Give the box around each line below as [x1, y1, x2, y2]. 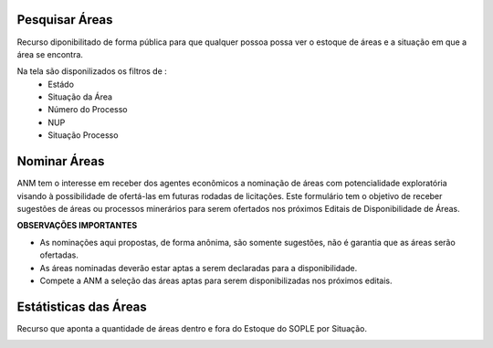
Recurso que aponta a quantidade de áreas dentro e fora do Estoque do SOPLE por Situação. [16, 322, 367, 333]
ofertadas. [39, 249, 79, 260]
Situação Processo [47, 130, 119, 141]
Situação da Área [47, 91, 113, 102]
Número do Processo [47, 104, 128, 115]
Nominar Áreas [16, 153, 105, 169]
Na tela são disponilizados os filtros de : [16, 66, 168, 77]
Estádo [47, 79, 75, 90]
